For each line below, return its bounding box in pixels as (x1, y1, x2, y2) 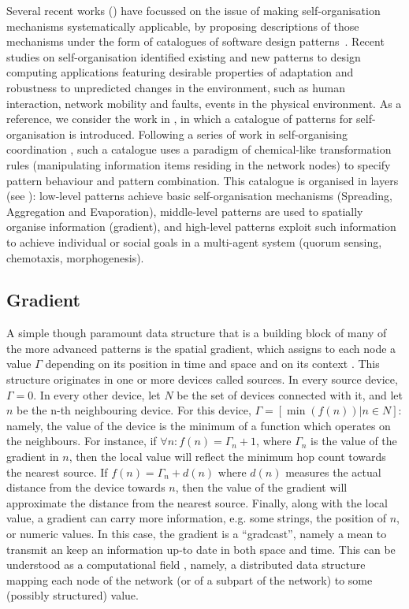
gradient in (6, 448, 59, 465)
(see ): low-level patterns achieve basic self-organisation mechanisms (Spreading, (6, 188, 392, 204)
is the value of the (310, 433, 397, 449)
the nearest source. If (6, 463, 108, 480)
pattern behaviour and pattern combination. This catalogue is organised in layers (6, 172, 399, 188)
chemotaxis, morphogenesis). (6, 249, 144, 266)
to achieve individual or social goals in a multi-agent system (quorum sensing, (6, 233, 382, 250)
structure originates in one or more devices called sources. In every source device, (6, 371, 398, 388)
